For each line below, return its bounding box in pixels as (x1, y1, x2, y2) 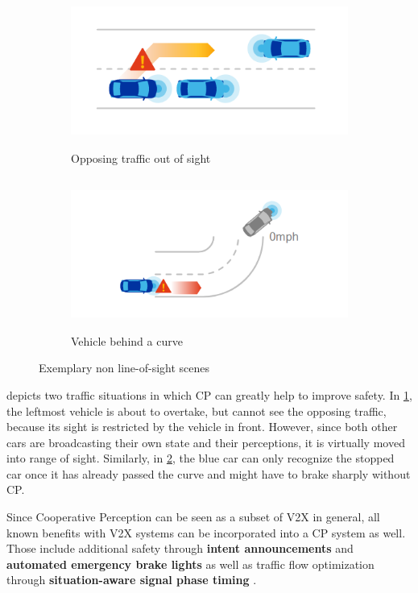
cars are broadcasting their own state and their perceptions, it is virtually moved (6, 433, 405, 450)
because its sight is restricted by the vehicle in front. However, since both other (6, 418, 398, 435)
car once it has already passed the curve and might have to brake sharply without (6, 465, 411, 482)
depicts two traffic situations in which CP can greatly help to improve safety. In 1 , (6, 386, 412, 403)
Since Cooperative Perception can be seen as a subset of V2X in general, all (6, 508, 380, 525)
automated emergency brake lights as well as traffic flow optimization (6, 555, 375, 572)
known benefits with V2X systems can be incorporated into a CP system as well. (6, 524, 406, 541)
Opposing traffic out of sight (71, 149, 211, 166)
